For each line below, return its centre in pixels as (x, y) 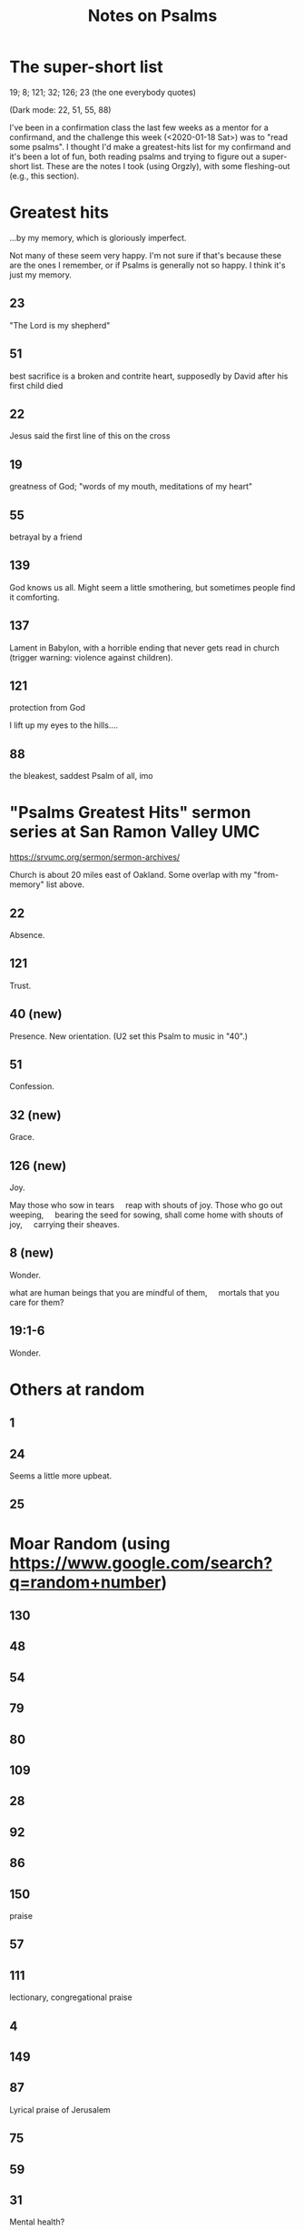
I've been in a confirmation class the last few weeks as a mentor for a (139, 127)
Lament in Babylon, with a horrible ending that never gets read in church (144, 648)
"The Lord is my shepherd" (60, 325)
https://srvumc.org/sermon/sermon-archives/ (95, 857)
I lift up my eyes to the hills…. (64, 725)
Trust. (20, 985)
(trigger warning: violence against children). (92, 657)
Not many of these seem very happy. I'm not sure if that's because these (146, 255)
